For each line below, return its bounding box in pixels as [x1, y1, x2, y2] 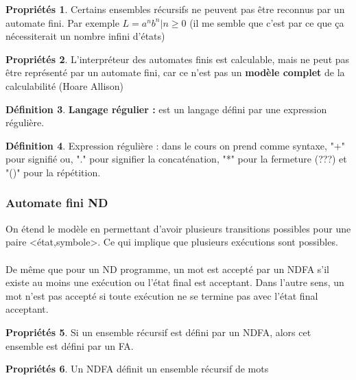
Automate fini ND [5, 194, 108, 211]
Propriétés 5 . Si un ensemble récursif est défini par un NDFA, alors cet [5, 324, 311, 339]
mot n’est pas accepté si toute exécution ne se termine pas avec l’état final [5, 288, 318, 302]
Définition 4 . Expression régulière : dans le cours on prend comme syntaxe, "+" [5, 138, 345, 152]
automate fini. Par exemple [5, 15, 119, 29]
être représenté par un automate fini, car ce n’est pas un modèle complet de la [5, 65, 345, 80]
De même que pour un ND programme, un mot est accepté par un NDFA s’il [5, 261, 329, 276]
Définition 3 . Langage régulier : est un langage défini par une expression [5, 102, 327, 116]
